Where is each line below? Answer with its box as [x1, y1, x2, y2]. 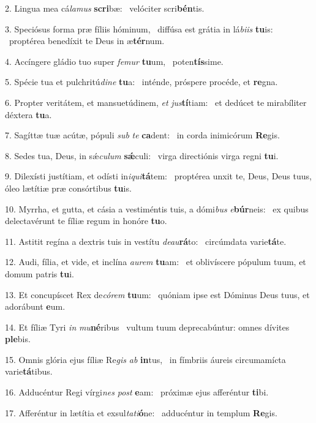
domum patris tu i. [5, 267, 74, 280]
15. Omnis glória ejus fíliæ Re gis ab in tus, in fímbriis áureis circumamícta [5, 353, 286, 365]
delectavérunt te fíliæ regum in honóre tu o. [5, 214, 167, 227]
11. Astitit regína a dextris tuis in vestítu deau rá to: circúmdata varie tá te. [5, 234, 287, 247]
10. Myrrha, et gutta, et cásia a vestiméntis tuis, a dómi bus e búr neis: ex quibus [5, 202, 309, 215]
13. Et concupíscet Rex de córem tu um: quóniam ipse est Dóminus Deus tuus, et [5, 288, 310, 301]
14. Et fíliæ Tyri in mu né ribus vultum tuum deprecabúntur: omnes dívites [5, 320, 290, 333]
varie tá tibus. [5, 365, 53, 378]
